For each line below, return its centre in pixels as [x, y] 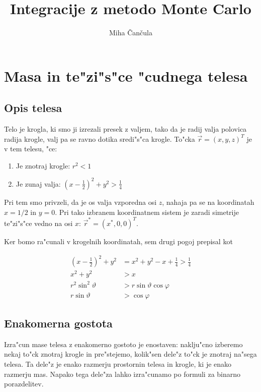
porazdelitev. [24, 384]
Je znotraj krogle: [43, 165]
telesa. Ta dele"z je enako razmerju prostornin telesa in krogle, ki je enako [118, 364]
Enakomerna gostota [58, 323]
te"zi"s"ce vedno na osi [38, 223]
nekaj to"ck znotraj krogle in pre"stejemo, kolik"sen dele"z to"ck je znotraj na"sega [130, 354]
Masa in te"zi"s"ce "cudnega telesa [126, 75]
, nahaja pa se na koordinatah [208, 202]
